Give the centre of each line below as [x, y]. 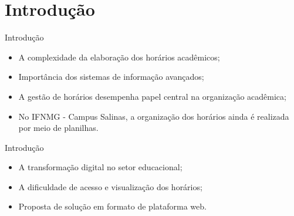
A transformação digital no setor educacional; [100, 167]
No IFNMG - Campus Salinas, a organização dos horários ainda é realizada [154, 116]
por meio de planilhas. [58, 128]
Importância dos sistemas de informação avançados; [111, 77]
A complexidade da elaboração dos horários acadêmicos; [119, 57]
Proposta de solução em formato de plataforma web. [112, 206]
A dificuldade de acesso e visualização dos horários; [110, 186]
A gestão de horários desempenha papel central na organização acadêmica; [152, 96]
